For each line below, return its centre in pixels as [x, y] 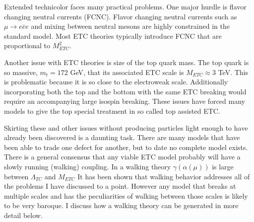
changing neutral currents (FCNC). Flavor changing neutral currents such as [121, 16]
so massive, [21, 72]
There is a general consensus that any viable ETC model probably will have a [122, 157]
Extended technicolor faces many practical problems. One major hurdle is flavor [125, 6]
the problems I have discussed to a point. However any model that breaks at [120, 186]
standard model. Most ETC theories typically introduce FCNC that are [113, 36]
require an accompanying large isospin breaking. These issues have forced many [125, 101]
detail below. [23, 215]
